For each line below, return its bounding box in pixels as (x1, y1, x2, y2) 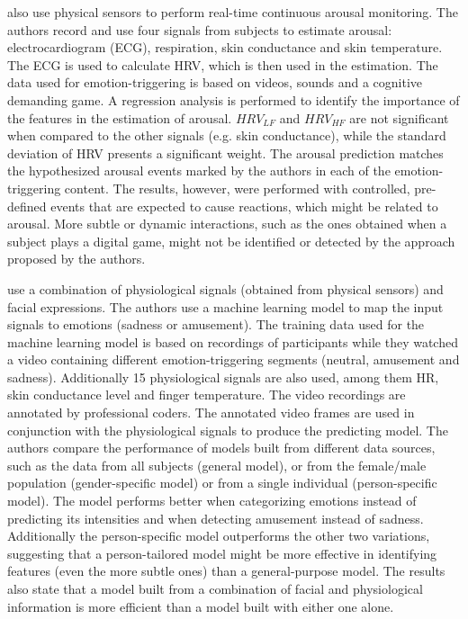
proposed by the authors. (7, 249, 146, 268)
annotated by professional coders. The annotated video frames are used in (7, 403, 415, 422)
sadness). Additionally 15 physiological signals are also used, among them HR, (7, 367, 439, 386)
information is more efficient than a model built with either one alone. (7, 597, 394, 615)
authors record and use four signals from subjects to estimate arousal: (7, 20, 392, 39)
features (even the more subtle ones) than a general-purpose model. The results (7, 561, 445, 580)
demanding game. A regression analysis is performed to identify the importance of (7, 90, 460, 109)
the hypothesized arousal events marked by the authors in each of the (7, 161, 391, 180)
